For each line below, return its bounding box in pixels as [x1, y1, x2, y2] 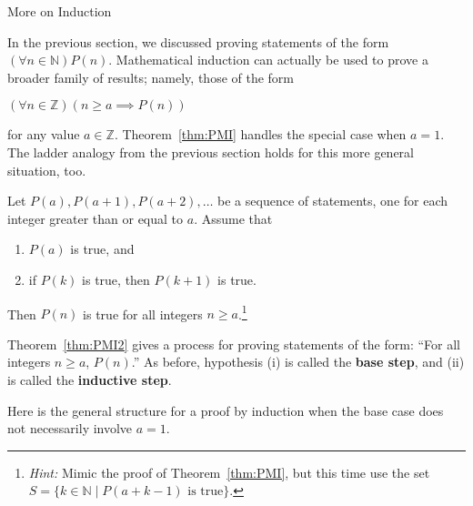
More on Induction [7, 2, 112, 20]
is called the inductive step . [7, 369, 172, 389]
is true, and [70, 239, 135, 258]
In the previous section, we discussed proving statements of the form [7, 32, 389, 51]
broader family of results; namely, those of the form [7, 67, 295, 86]
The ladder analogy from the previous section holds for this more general [7, 142, 414, 161]
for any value [7, 125, 80, 144]
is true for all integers [83, 304, 203, 323]
